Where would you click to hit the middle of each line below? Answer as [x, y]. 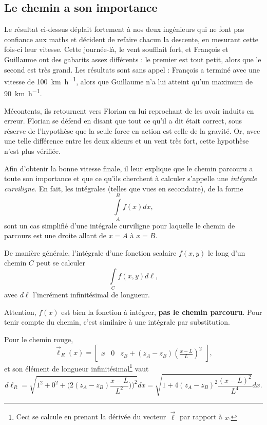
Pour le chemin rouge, [39, 339]
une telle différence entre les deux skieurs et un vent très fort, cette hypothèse [127, 141]
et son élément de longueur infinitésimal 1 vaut [77, 367]
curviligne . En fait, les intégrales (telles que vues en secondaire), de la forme [124, 188]
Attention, [20, 312]
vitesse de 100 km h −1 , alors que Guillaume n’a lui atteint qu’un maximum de [128, 81]
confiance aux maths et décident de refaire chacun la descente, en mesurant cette [131, 39]
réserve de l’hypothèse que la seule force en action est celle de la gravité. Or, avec [132, 130]
